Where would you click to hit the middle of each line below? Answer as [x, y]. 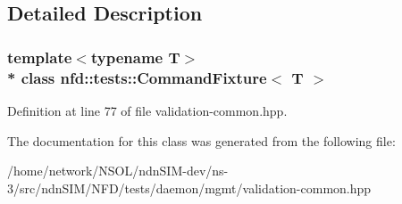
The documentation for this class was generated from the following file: [201, 140]
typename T [135, 57]
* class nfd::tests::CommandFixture [137, 77]
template [40, 57]
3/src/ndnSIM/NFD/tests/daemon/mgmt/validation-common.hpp [189, 188]
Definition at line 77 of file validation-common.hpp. [147, 110]
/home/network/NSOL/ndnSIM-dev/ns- [118, 171]
